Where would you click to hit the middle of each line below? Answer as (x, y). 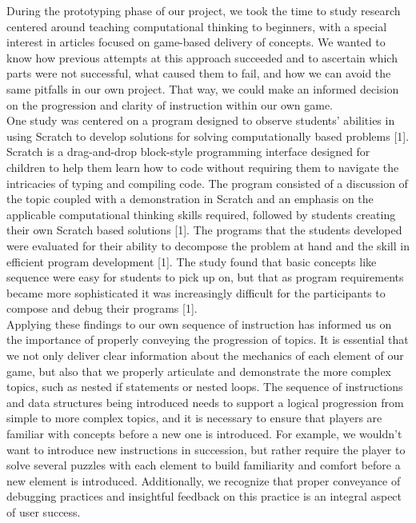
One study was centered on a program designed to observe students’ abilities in (201, 120)
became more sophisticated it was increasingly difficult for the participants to (196, 292)
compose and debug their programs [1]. (102, 308)
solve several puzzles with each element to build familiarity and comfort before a (204, 465)
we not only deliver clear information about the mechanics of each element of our (205, 355)
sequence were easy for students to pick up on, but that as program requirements (205, 277)
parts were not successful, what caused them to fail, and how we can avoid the (199, 73)
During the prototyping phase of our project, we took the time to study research (204, 10)
